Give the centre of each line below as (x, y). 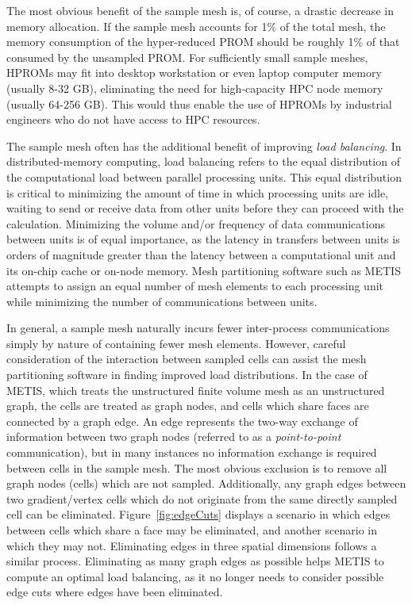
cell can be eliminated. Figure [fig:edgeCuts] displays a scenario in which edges (198, 514)
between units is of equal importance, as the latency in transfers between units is (203, 239)
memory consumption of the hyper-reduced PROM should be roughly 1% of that (203, 42)
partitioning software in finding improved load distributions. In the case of (187, 375)
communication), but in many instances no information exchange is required (192, 452)
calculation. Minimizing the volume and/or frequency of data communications (196, 223)
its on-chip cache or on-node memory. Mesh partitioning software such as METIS (204, 270)
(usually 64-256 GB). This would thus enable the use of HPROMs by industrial (199, 103)
